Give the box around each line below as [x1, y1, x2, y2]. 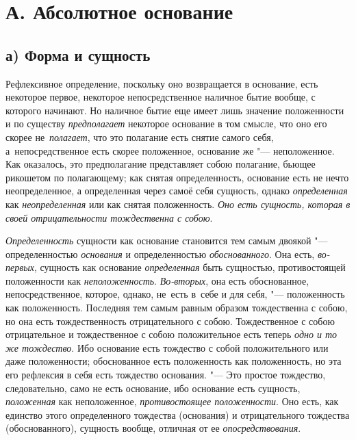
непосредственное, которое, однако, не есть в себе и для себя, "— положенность [5, 287, 345, 301]
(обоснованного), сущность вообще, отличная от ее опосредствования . [5, 421, 301, 435]
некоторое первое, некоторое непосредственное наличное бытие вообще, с [5, 90, 316, 104]
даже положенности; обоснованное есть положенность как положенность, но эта [5, 354, 342, 368]
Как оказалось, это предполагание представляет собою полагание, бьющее [5, 157, 316, 171]
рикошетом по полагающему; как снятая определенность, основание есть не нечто [5, 170, 349, 184]
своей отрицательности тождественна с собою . [5, 210, 213, 224]
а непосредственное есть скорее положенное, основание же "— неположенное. [5, 143, 335, 157]
